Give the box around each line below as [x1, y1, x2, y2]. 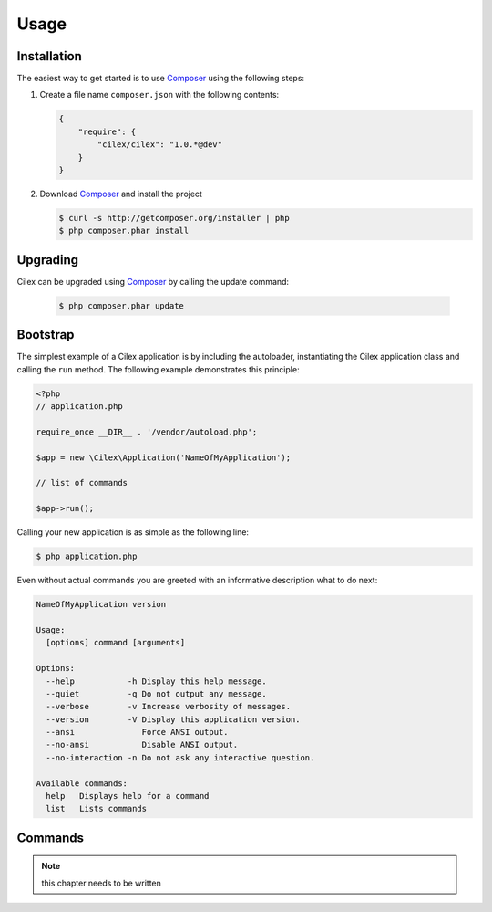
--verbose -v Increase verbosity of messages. [46, 701, 292, 712]
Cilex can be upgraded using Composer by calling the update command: [16, 276, 290, 287]
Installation [16, 48, 82, 64]
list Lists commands [46, 803, 148, 814]
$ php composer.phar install [58, 225, 190, 236]
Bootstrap [16, 327, 75, 342]
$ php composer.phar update [58, 300, 184, 310]
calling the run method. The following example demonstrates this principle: [16, 363, 300, 374]
